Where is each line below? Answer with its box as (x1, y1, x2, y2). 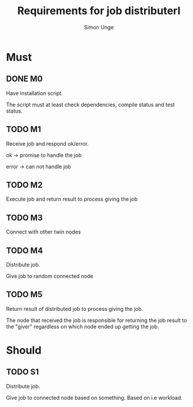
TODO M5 (6, 290, 43, 300)
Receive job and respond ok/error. (6, 140, 89, 147)
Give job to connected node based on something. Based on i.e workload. (6, 394, 183, 401)
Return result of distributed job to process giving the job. (6, 305, 144, 312)
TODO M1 (6, 124, 41, 134)
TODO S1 (6, 367, 39, 377)
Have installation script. (6, 90, 63, 97)
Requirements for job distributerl (17, 4, 181, 18)
